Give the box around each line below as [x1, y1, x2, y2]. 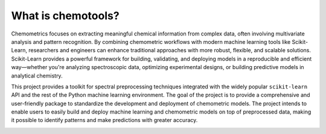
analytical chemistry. [11, 72, 63, 79]
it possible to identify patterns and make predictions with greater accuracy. [11, 117, 198, 124]
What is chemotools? [11, 9, 120, 22]
